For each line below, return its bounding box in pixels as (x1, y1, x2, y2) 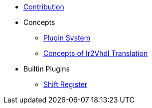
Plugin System (43, 33, 90, 42)
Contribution (23, 2, 64, 11)
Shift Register (43, 80, 88, 88)
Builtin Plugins (23, 64, 70, 73)
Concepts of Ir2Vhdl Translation (43, 49, 148, 57)
